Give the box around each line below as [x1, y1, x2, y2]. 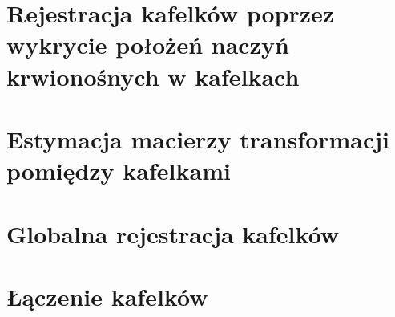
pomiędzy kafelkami [6, 154, 231, 187]
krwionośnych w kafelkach [6, 59, 300, 92]
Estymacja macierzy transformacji [6, 122, 390, 155]
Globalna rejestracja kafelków [6, 217, 340, 250]
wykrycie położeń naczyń [6, 28, 289, 61]
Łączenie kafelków [6, 279, 208, 312]
